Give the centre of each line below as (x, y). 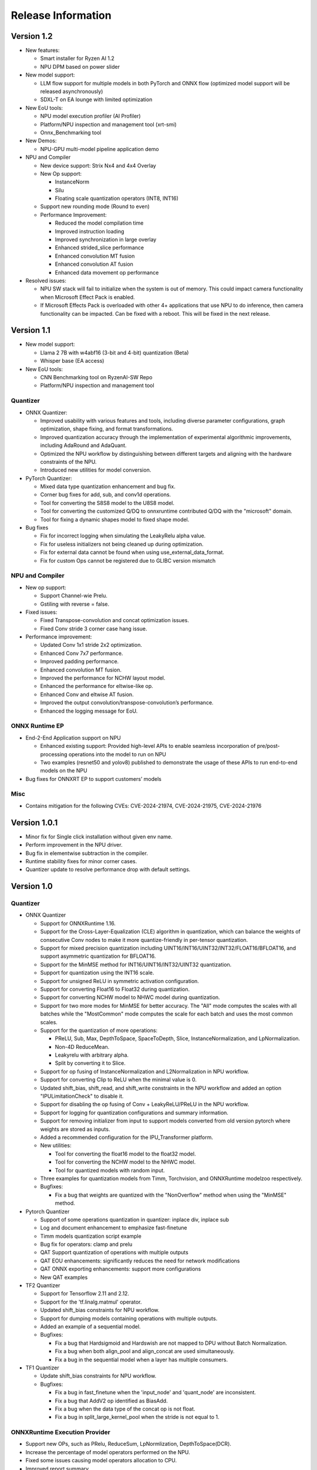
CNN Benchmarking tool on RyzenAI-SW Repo (96, 377)
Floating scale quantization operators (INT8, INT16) (117, 198)
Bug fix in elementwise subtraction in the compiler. (87, 853)
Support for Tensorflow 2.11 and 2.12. (85, 1294)
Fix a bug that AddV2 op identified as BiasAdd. (111, 1401)
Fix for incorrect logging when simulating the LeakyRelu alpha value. (123, 536)
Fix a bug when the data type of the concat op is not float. (125, 1409)
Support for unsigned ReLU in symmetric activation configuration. (120, 981)
